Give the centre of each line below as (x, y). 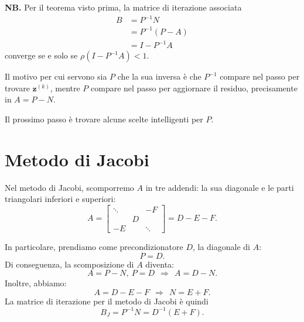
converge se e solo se (41, 55)
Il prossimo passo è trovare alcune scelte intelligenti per (104, 119)
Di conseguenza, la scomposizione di (69, 264)
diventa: (160, 264)
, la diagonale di (221, 246)
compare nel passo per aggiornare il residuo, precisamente (194, 88)
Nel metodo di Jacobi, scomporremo (69, 187)
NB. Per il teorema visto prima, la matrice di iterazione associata (123, 7)
